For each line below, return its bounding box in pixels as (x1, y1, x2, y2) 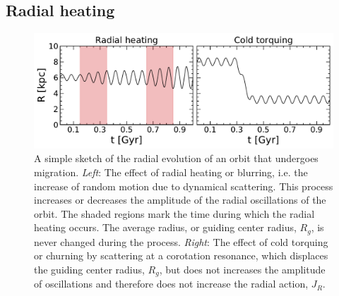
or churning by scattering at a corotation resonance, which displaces (34, 248, 328, 263)
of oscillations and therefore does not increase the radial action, (34, 276, 309, 291)
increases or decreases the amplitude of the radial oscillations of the (34, 192, 326, 207)
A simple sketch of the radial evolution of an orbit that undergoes (34, 151, 319, 166)
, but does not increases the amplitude (159, 261, 326, 276)
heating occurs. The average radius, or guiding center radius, (34, 220, 297, 235)
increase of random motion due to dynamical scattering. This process (34, 178, 333, 193)
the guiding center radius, (34, 261, 145, 276)
